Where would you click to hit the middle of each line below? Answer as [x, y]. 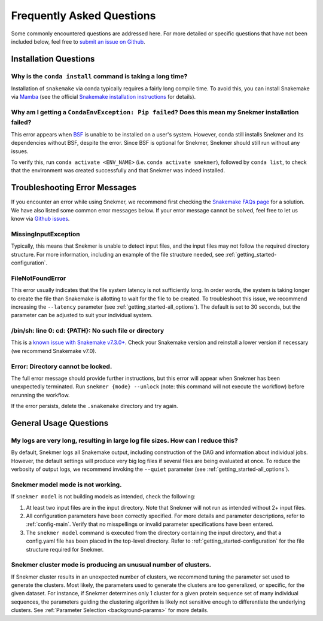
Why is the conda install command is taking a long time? [99, 76]
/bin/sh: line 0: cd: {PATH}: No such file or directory [88, 331]
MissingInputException [45, 234]
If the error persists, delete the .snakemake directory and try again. [95, 406]
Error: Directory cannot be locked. [62, 366]
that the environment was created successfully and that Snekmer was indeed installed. [118, 171]
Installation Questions [53, 59]
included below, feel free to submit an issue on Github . [78, 41]
